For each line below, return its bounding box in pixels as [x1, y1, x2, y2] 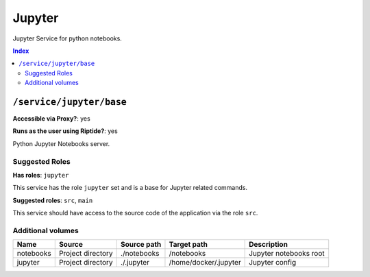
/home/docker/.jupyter [169, 258, 241, 267]
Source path [120, 240, 162, 250]
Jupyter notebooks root [249, 249, 325, 258]
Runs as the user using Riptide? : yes [12, 127, 118, 135]
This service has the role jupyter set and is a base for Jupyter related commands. [12, 184, 248, 192]
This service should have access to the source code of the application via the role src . [12, 209, 258, 217]
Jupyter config [249, 258, 297, 267]
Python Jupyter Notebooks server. [12, 139, 110, 147]
